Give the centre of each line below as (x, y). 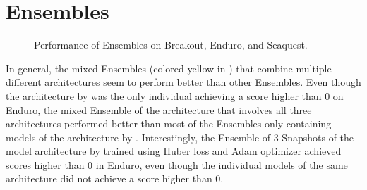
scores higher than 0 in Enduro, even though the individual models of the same (177, 164)
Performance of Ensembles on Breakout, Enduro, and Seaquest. (171, 45)
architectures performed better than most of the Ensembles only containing (169, 123)
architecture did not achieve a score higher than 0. (115, 178)
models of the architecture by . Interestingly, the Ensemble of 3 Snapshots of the (180, 137)
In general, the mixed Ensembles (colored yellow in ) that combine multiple (169, 68)
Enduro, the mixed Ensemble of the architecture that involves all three (159, 109)
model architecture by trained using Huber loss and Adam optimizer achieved (174, 151)
